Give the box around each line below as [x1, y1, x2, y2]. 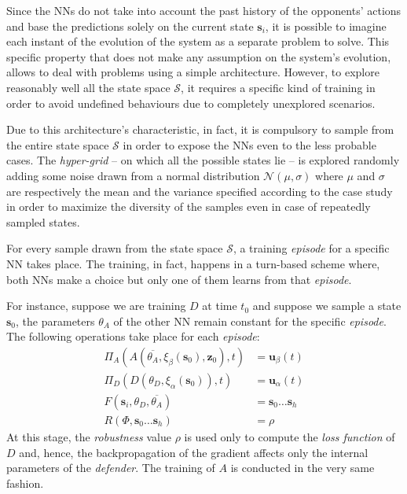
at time [202, 297, 237, 314]
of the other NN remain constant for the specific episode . [113, 312, 387, 329]
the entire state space [6, 136, 109, 153]
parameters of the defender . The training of [6, 459, 215, 476]
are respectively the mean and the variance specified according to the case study [6, 182, 393, 199]
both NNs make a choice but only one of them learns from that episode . [6, 271, 352, 287]
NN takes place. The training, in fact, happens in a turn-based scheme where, [6, 255, 380, 271]
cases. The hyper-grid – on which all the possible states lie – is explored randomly [6, 152, 400, 168]
